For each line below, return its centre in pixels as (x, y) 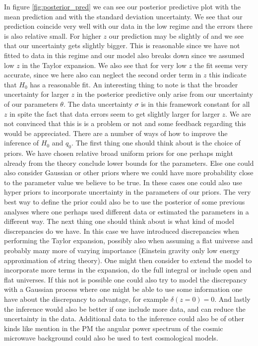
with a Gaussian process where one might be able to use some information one (123, 289)
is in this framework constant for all (195, 104)
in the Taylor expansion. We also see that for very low (104, 65)
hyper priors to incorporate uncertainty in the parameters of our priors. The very (128, 192)
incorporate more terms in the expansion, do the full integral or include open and (128, 270)
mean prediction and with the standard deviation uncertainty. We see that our (123, 16)
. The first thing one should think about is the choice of (156, 143)
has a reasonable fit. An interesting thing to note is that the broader (134, 84)
